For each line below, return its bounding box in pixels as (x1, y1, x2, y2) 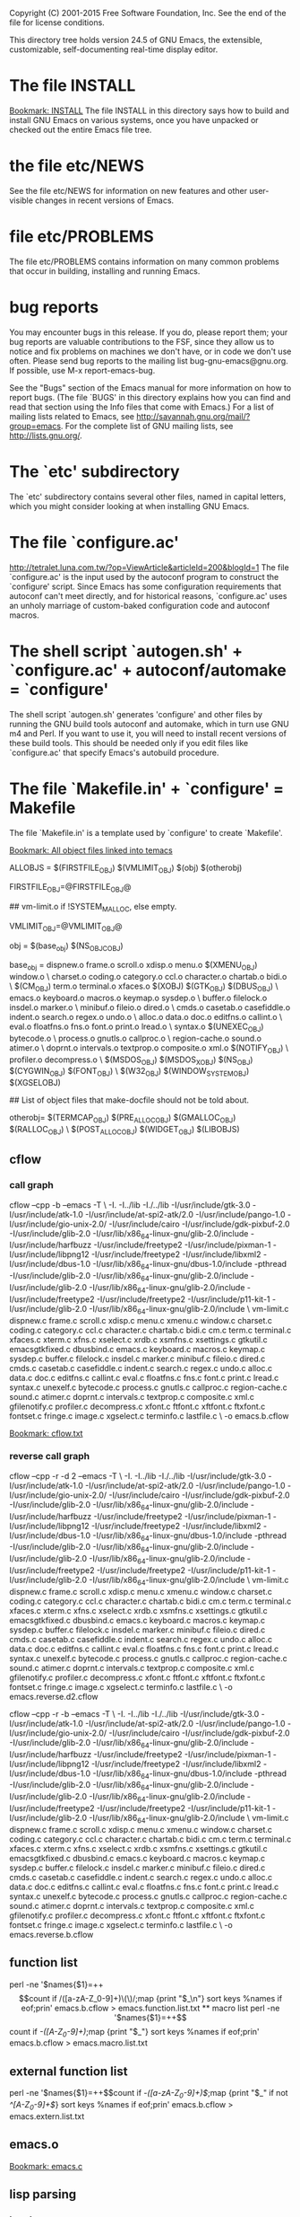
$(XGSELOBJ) (9, 1078, 61, 1088)
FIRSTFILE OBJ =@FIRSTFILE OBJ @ (9, 882, 132, 894)
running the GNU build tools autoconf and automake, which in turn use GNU (9, 718, 289, 729)
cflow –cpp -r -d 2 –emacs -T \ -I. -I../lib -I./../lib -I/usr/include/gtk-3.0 (9, 1470, 267, 1481)
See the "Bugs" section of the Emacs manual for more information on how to (9, 382, 292, 393)
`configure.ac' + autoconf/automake (9, 660, 287, 681)
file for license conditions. (9, 17, 105, 28)
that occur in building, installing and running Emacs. (9, 265, 201, 277)
